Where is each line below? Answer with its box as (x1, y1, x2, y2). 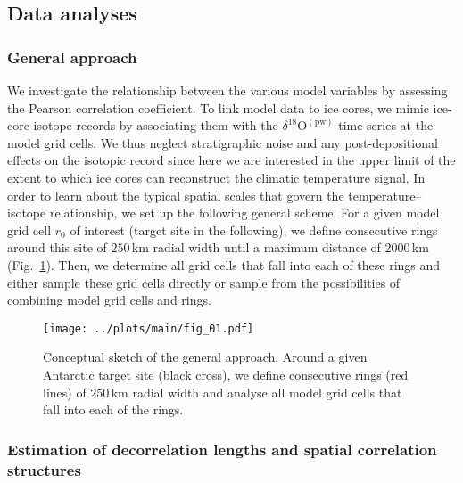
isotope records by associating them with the (33, 116, 278, 135)
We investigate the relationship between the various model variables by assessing (7, 81, 448, 99)
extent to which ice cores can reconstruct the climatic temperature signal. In (7, 168, 426, 186)
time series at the (338, 116, 434, 135)
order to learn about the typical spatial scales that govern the (7, 185, 344, 204)
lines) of (43, 382, 87, 401)
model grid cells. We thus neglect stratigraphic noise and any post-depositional (7, 133, 438, 151)
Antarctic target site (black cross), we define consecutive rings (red (43, 364, 409, 383)
